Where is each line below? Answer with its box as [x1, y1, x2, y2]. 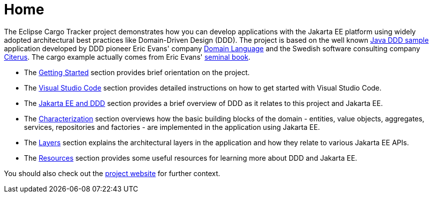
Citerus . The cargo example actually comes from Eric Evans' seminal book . [4, 52, 251, 61]
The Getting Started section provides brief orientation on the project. [24, 68, 250, 77]
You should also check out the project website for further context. [4, 169, 220, 178]
